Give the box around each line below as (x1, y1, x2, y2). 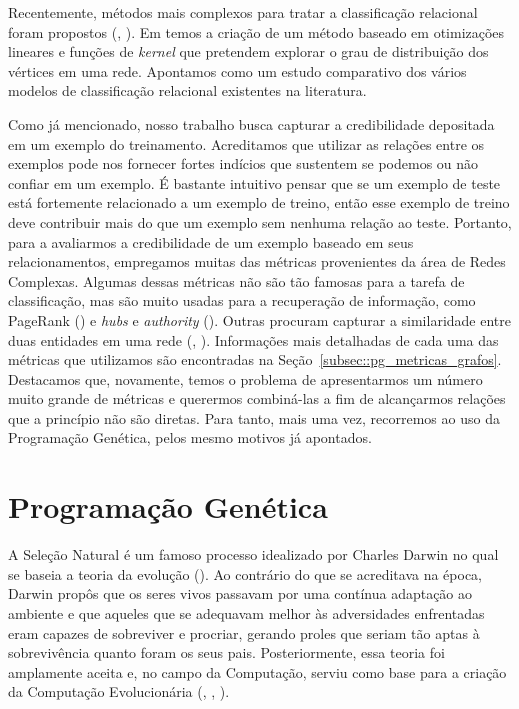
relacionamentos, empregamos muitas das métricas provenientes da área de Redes (8, 251, 506, 272)
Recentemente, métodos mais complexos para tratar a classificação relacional (8, 2, 478, 22)
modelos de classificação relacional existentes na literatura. (8, 80, 367, 101)
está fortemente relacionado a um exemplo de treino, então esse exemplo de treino (8, 192, 510, 213)
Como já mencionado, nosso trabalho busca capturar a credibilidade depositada (8, 113, 495, 134)
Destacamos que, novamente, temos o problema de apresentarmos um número (8, 368, 483, 389)
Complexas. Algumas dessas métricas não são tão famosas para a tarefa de (8, 270, 465, 291)
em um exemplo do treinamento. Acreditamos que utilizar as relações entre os (8, 133, 485, 154)
